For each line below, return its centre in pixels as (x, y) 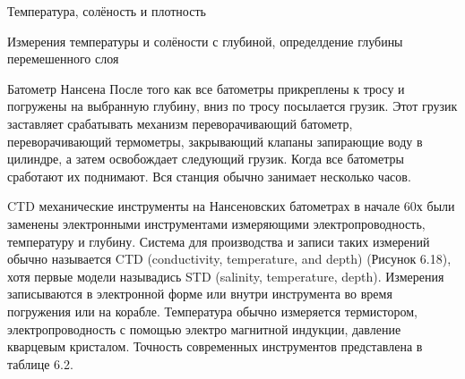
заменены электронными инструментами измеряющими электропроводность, (216, 223)
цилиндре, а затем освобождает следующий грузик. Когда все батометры (206, 159)
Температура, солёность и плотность (107, 11)
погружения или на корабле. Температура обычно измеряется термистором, (212, 311)
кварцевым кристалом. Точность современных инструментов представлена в (215, 346)
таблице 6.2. (40, 363)
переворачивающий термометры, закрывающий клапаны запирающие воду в (215, 141)
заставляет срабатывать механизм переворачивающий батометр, (180, 123)
